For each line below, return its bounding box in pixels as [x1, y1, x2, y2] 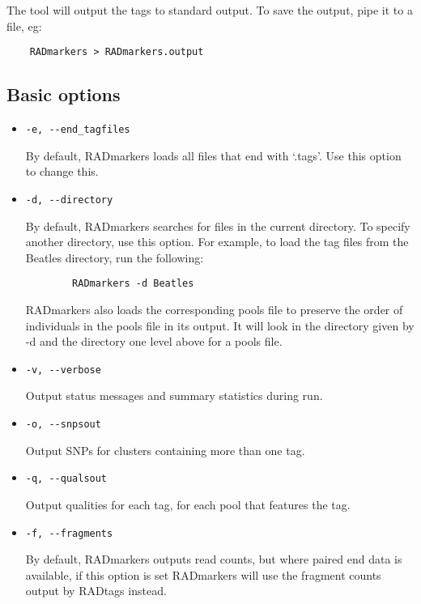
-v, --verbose [25, 364, 101, 376]
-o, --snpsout [25, 419, 101, 431]
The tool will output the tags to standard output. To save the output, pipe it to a [6, 2, 413, 18]
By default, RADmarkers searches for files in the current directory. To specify [25, 217, 410, 234]
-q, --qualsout [25, 473, 108, 485]
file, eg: [6, 17, 42, 34]
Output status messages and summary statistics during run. [25, 387, 323, 404]
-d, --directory [25, 194, 113, 206]
